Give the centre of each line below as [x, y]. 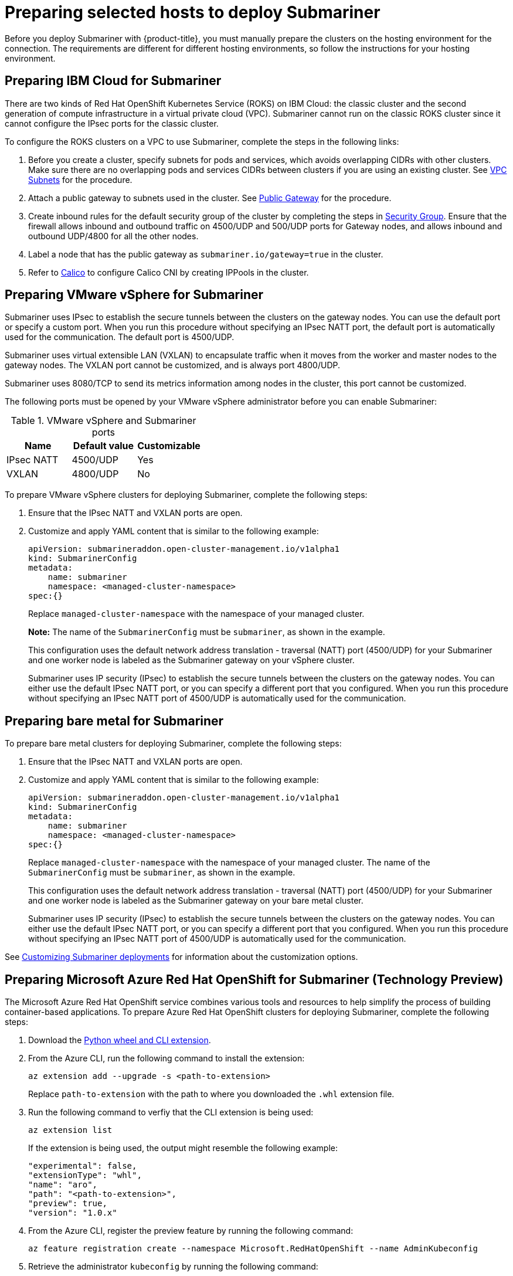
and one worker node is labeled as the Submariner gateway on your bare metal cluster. [196, 901]
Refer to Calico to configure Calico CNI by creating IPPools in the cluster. [169, 272]
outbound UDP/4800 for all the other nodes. [113, 236]
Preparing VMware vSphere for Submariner [134, 295]
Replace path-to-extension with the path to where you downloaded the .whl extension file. [211, 1094]
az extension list [70, 1130]
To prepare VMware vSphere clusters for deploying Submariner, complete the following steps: [186, 495]
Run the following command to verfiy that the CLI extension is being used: [171, 1112]
